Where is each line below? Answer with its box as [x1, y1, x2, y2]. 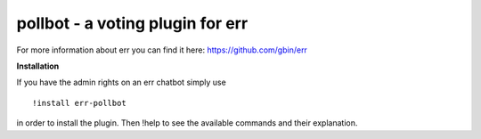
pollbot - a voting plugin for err [16, 13, 249, 33]
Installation [16, 61, 60, 71]
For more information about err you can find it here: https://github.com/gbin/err [16, 45, 307, 55]
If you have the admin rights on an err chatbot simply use [16, 77, 226, 88]
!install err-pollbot [32, 98, 126, 108]
